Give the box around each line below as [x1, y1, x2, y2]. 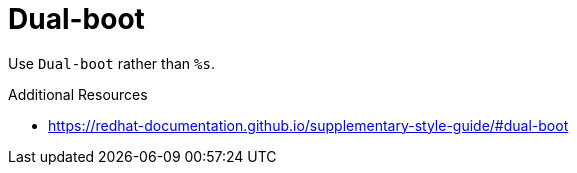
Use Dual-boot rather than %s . [8, 54, 215, 72]
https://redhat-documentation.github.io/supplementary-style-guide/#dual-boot [48, 116, 569, 134]
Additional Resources [8, 85, 148, 103]
